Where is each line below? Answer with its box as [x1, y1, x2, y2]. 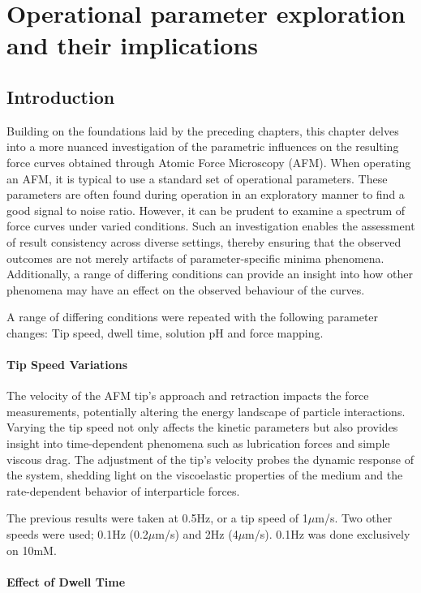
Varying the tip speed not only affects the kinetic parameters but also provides [6, 419, 398, 436]
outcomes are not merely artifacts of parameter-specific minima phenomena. [6, 249, 384, 266]
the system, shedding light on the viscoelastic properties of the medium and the [6, 466, 403, 483]
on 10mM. [6, 541, 57, 558]
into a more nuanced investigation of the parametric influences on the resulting [6, 138, 399, 155]
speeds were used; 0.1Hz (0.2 [6, 526, 148, 543]
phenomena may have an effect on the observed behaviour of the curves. [6, 281, 365, 298]
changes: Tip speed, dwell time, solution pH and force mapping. [6, 324, 324, 341]
